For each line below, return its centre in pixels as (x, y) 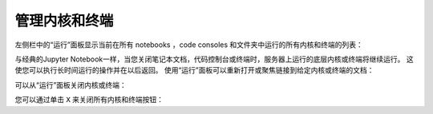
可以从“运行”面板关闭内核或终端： (71, 85)
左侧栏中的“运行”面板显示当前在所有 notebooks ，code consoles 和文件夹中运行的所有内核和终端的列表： (189, 45)
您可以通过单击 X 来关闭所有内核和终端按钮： (89, 100)
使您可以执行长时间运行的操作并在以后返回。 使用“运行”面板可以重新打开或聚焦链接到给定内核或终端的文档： (194, 70)
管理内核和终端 (64, 21)
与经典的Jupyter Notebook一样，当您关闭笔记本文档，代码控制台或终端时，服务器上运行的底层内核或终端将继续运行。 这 (214, 59)
